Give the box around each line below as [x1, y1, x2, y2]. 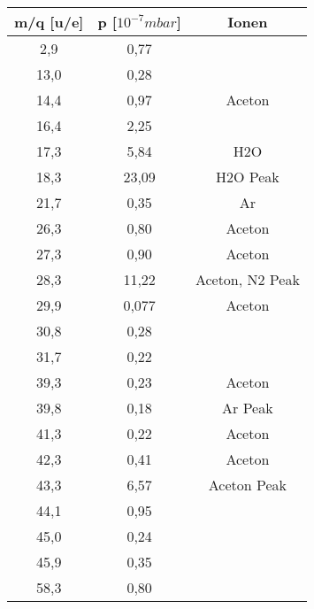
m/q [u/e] [14, 12, 84, 32]
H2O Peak [215, 166, 280, 187]
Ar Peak [222, 397, 273, 418]
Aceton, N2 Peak [195, 269, 300, 289]
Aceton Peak [208, 474, 287, 495]
